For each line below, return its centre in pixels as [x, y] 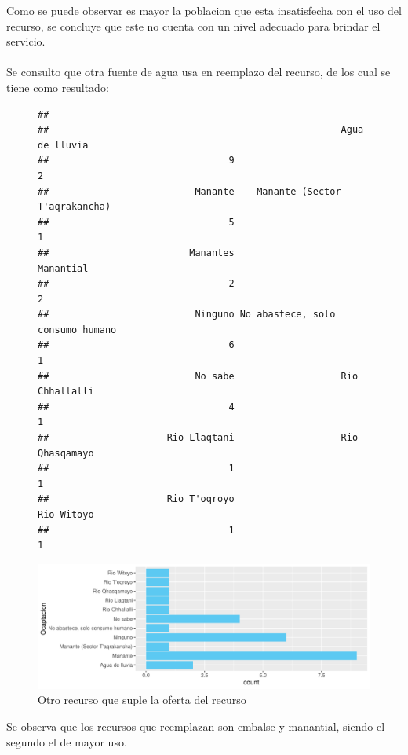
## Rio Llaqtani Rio [198, 438]
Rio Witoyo [66, 515]
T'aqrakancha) [75, 207]
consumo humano [77, 330]
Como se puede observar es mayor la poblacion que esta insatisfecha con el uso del [204, 10]
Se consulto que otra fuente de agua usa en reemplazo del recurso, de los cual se [199, 72]
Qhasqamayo [66, 453]
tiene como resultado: [58, 87]
